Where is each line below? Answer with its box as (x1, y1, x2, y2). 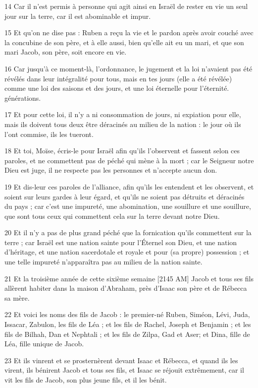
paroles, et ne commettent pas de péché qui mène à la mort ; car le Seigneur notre (4, 155, 254, 165)
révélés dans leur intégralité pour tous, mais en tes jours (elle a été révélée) (4, 73, 232, 83)
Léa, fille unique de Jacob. (4, 338, 84, 349)
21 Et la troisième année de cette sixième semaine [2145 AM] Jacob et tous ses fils (4, 273, 254, 283)
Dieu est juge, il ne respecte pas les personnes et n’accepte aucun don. (4, 165, 217, 175)
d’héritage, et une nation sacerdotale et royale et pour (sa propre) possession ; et (4, 247, 250, 257)
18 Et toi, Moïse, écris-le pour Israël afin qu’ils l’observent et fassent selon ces (4, 145, 240, 156)
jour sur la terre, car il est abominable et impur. (4, 10, 151, 21)
